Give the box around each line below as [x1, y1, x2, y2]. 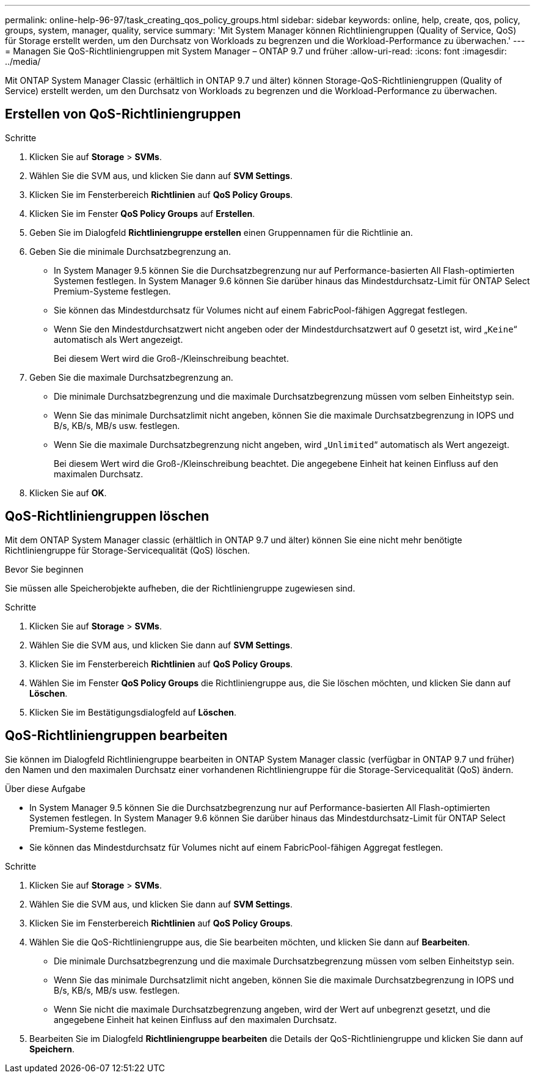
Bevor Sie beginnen [5, 563, 84, 574]
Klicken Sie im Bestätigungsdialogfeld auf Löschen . [29, 706, 236, 717]
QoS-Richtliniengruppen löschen [5, 508, 209, 524]
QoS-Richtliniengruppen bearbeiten [5, 728, 228, 744]
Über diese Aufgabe [5, 783, 86, 794]
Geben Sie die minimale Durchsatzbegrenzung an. [29, 246, 231, 257]
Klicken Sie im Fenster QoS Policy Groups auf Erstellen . [29, 208, 255, 219]
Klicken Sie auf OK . [29, 487, 107, 498]
